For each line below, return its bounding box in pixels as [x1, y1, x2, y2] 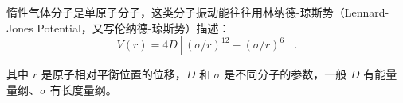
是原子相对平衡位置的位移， [41, 66, 186, 82]
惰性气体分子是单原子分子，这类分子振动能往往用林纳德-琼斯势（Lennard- [6, 4, 389, 20]
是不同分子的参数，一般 [224, 66, 347, 82]
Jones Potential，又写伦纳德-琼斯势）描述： [6, 19, 230, 36]
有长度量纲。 [49, 81, 117, 97]
